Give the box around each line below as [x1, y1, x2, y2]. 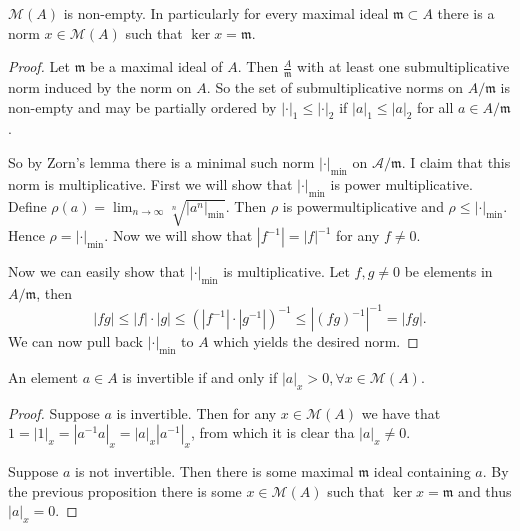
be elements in [404, 261, 493, 282]
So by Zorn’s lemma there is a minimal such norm [8, 152, 315, 172]
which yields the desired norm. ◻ [213, 331, 419, 352]
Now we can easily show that [8, 261, 186, 282]
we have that [361, 402, 441, 423]
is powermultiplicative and [282, 195, 444, 216]
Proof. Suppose [8, 402, 100, 423]
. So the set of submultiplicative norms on [206, 77, 463, 98]
